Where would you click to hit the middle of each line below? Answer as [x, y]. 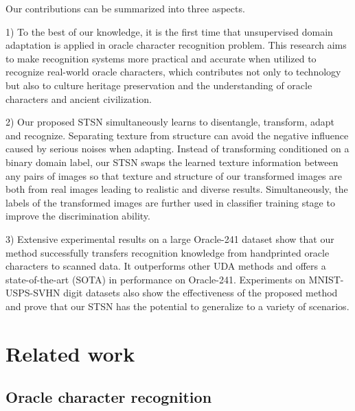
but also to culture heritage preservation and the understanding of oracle [159, 85]
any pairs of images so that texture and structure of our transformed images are [174, 175]
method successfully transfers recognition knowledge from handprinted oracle [168, 252]
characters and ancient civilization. [79, 98]
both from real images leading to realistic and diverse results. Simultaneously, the [177, 189]
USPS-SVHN [33, 293]
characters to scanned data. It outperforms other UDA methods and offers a [166, 266]
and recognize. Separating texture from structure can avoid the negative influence [177, 135]
